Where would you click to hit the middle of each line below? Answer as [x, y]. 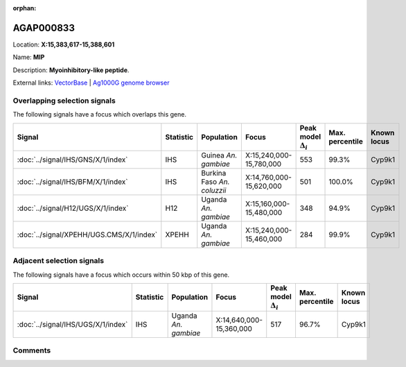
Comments [32, 350]
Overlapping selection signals [64, 101]
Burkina [214, 173]
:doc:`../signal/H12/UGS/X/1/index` [73, 208]
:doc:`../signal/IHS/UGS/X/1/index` [72, 324]
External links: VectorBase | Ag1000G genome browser [91, 83]
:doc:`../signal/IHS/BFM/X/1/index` [72, 182]
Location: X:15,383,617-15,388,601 [64, 44]
